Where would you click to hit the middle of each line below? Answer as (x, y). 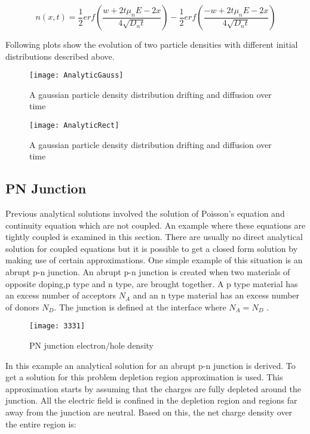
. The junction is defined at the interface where (140, 307)
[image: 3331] (57, 326)
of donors (22, 307)
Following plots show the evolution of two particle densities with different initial (152, 44)
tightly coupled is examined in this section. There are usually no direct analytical (154, 237)
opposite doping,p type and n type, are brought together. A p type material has (152, 283)
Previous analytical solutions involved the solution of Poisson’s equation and (145, 213)
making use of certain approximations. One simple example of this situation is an (154, 260)
